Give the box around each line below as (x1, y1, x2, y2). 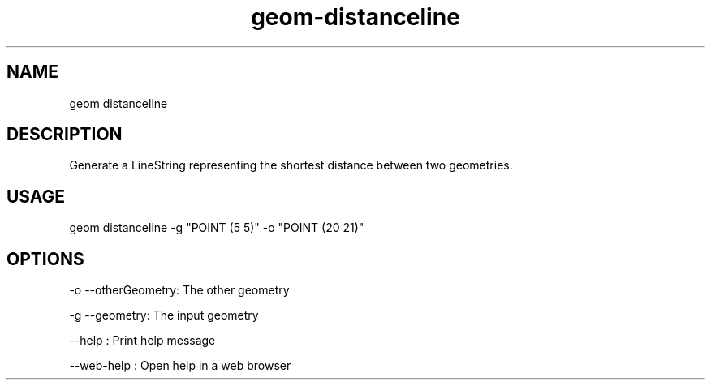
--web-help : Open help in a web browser (69, 358, 291, 373)
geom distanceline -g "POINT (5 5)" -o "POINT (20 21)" (69, 221, 364, 235)
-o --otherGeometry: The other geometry (69, 283, 290, 298)
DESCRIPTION (6, 124, 123, 145)
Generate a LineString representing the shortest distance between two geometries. (69, 158, 513, 173)
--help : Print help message (69, 333, 216, 348)
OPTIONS (6, 248, 84, 269)
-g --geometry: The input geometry (69, 308, 259, 323)
